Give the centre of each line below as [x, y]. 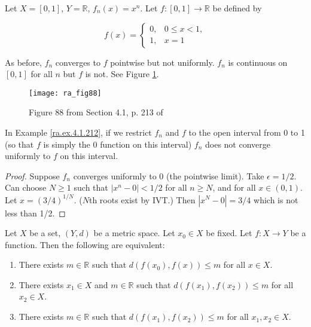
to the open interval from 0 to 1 [247, 132]
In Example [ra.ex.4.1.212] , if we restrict [78, 132]
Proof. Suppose [32, 175]
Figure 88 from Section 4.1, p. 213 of [96, 112]
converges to [78, 62]
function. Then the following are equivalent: [85, 244]
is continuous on [258, 62]
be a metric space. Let [134, 233]
